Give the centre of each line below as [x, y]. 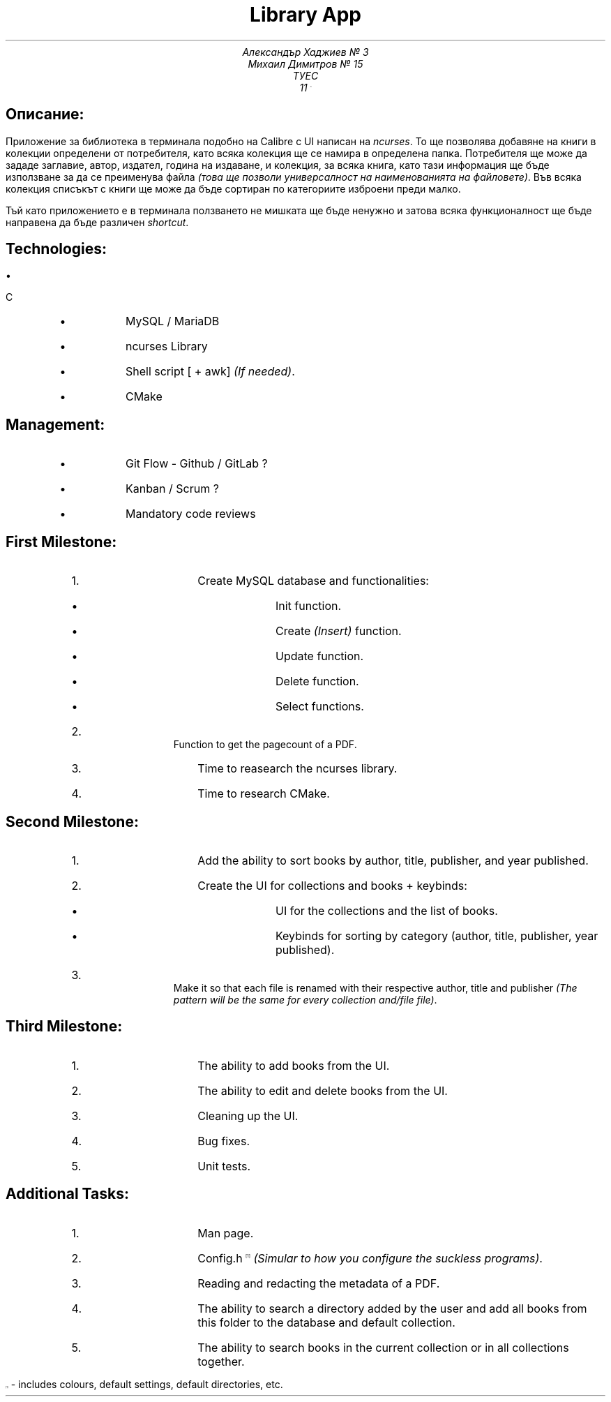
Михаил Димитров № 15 [305, 64]
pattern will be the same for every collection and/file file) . [305, 999]
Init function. [308, 606]
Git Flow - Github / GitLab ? [196, 464]
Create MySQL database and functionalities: [313, 581]
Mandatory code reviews [190, 514]
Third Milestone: [64, 1027]
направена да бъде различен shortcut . [97, 222]
